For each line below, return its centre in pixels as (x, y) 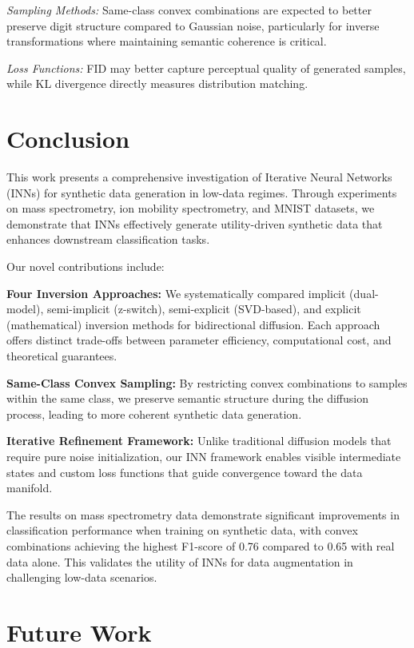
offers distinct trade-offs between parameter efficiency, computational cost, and (199, 340)
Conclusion (68, 139)
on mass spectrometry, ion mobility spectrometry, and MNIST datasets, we (191, 208)
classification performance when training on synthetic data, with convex (182, 530)
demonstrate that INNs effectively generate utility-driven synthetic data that (195, 223)
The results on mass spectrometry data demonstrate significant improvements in (203, 514)
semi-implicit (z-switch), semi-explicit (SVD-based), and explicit (204, 309)
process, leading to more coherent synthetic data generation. (154, 413)
